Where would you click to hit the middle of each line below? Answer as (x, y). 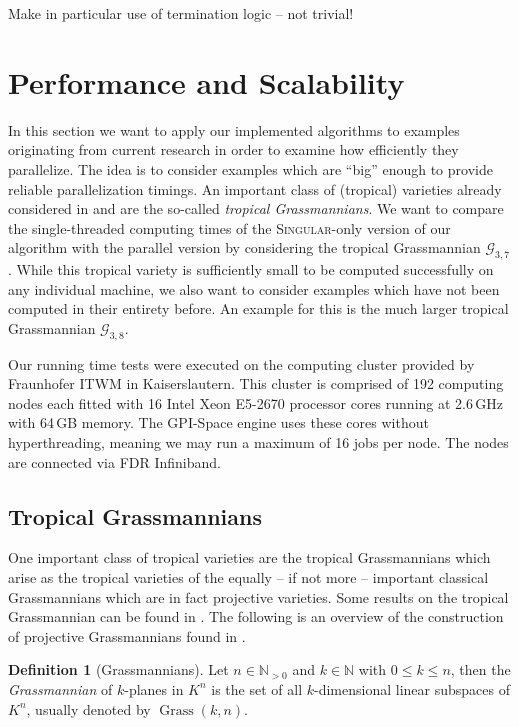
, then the (480, 669)
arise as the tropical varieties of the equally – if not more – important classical (248, 577)
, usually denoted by (88, 708)
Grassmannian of (60, 688)
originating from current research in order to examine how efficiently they (233, 149)
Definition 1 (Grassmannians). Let (118, 669)
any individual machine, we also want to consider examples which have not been (254, 288)
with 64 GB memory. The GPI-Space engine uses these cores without (218, 422)
